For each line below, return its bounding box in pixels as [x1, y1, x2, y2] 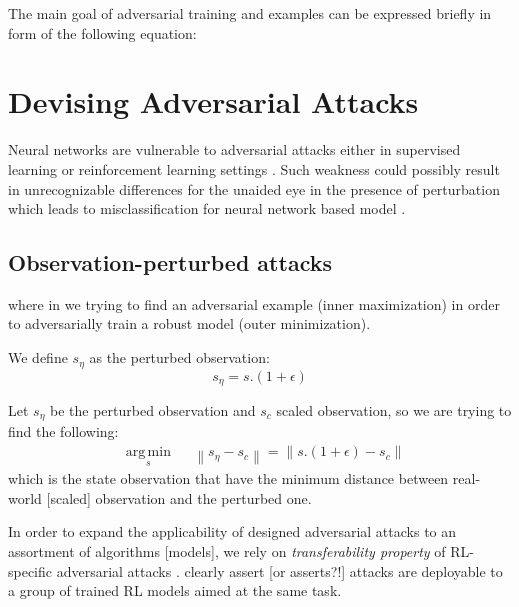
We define [8, 347, 68, 368]
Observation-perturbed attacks [8, 247, 332, 278]
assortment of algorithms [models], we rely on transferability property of [8, 541, 446, 562]
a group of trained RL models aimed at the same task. [8, 580, 342, 601]
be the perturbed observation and [49, 399, 256, 420]
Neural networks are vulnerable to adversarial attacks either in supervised [8, 139, 461, 160]
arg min [125, 445, 171, 460]
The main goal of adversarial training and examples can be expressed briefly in [8, 3, 492, 23]
